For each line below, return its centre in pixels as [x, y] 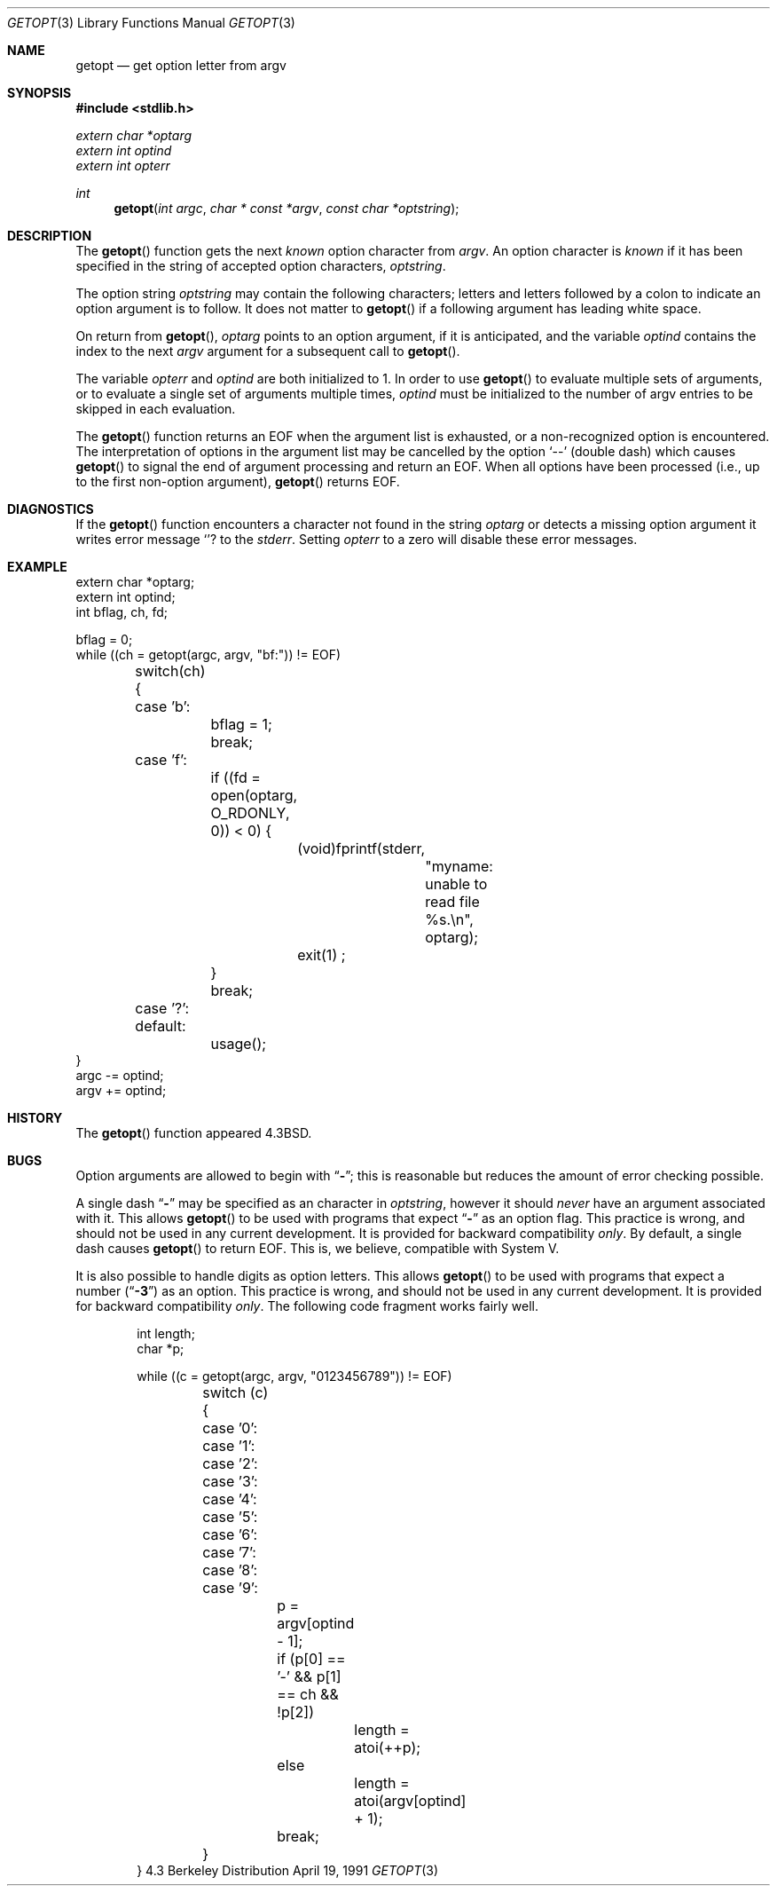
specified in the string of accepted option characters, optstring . [261, 266]
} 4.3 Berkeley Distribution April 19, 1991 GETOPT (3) [288, 1870]
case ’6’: [230, 1534]
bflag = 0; [104, 639]
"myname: [459, 866]
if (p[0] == [311, 1659]
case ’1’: [229, 1446]
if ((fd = [235, 777]
